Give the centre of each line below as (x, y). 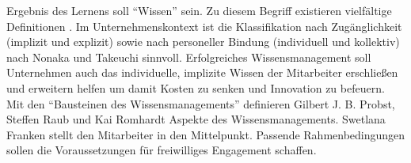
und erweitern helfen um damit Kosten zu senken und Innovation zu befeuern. (196, 87)
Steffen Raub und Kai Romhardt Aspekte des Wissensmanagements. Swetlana (196, 119)
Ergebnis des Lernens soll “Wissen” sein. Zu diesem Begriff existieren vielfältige (199, 10)
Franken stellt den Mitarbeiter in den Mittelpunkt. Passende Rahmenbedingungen (206, 134)
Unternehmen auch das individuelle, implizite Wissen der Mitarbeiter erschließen (202, 72)
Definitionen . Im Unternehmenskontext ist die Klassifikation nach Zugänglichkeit (204, 26)
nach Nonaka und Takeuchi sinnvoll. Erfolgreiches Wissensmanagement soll (189, 57)
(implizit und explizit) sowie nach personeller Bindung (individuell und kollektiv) (203, 42)
